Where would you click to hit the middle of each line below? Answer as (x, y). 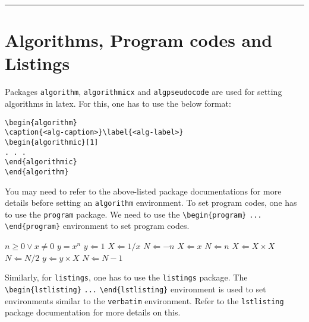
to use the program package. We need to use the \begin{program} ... (133, 214)
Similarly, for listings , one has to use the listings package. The (126, 277)
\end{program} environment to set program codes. (97, 226)
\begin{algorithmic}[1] (52, 142)
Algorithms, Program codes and (139, 40)
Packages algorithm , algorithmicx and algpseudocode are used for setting (144, 92)
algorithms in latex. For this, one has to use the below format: (118, 103)
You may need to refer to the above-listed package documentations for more (143, 191)
